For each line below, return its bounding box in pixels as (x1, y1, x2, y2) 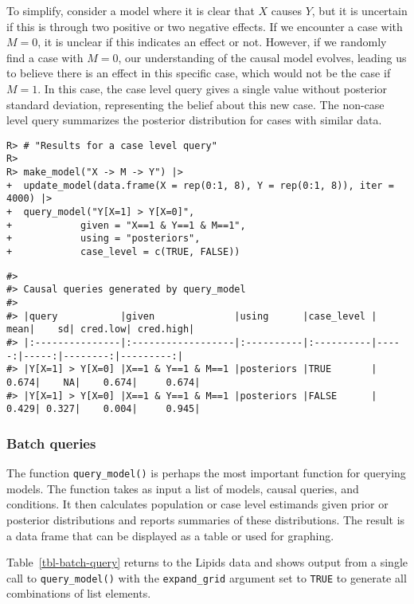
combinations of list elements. (6, 585, 151, 602)
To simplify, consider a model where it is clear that (6, 2, 255, 18)
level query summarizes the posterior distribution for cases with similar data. (6, 112, 382, 128)
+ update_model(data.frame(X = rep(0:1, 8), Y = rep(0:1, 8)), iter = (6, 179, 394, 191)
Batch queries (6, 433, 96, 453)
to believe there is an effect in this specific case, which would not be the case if (6, 65, 391, 81)
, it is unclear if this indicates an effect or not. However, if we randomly (37, 33, 387, 50)
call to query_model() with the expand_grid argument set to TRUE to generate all (6, 569, 407, 586)
